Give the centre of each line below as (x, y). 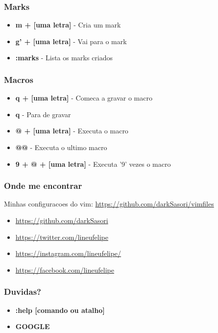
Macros (19, 79)
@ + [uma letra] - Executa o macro (72, 131)
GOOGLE (33, 326)
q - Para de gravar (43, 114)
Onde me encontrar (43, 186)
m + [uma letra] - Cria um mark (68, 25)
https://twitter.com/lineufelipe (62, 237)
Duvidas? (23, 292)
